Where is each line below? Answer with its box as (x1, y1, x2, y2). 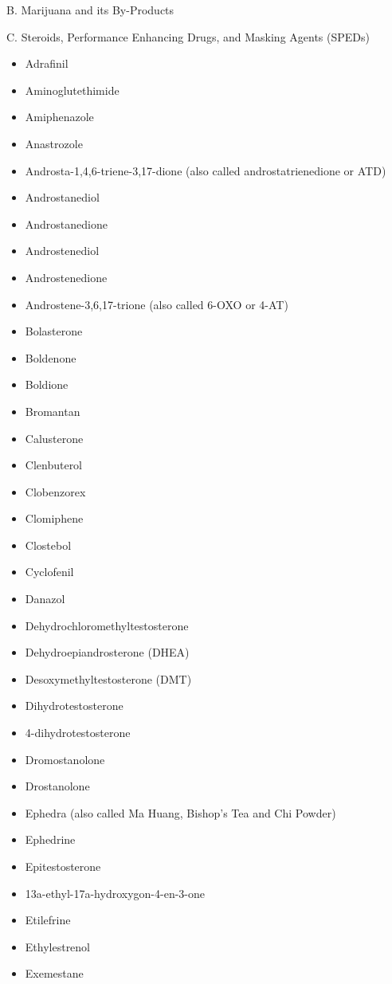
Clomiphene (25, 510, 84, 527)
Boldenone (25, 349, 76, 366)
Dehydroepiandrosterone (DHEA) (25, 644, 190, 661)
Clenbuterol (25, 457, 83, 473)
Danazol (25, 590, 65, 607)
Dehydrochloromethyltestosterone (25, 617, 189, 633)
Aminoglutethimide (25, 81, 120, 98)
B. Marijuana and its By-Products (6, 2, 174, 18)
